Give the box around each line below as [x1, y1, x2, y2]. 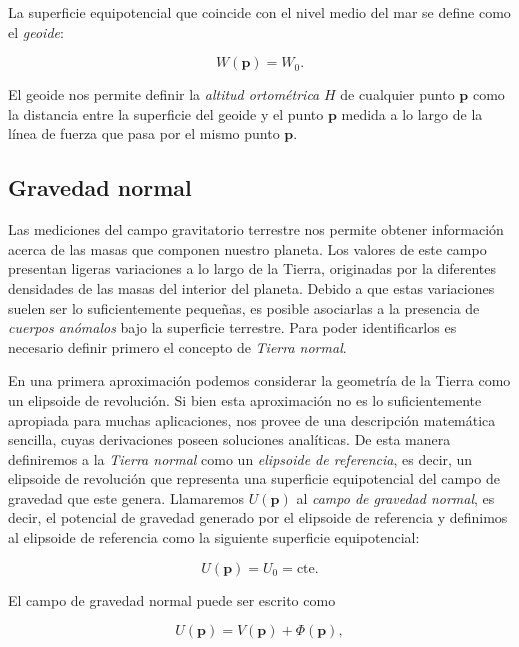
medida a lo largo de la [341, 103, 483, 124]
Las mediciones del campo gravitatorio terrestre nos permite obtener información [8, 219, 504, 240]
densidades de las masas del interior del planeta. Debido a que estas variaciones [8, 277, 495, 298]
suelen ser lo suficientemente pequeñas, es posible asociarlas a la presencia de [8, 297, 480, 318]
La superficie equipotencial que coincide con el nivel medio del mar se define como [8, 2, 511, 22]
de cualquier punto [340, 84, 455, 105]
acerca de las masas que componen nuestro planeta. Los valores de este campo [8, 238, 487, 259]
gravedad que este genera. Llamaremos [8, 487, 245, 508]
